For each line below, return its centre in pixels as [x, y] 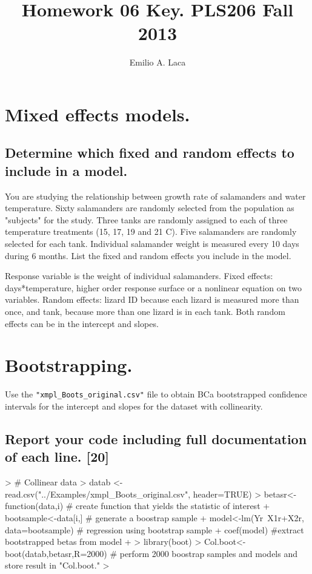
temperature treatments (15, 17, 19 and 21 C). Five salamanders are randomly [151, 231]
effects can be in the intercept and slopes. [82, 323]
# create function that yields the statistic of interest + [168, 506]
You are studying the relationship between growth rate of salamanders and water [155, 196]
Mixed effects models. [98, 114]
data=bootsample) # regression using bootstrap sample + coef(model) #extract [154, 529]
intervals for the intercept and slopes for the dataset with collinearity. [134, 406]
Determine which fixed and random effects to [150, 153]
